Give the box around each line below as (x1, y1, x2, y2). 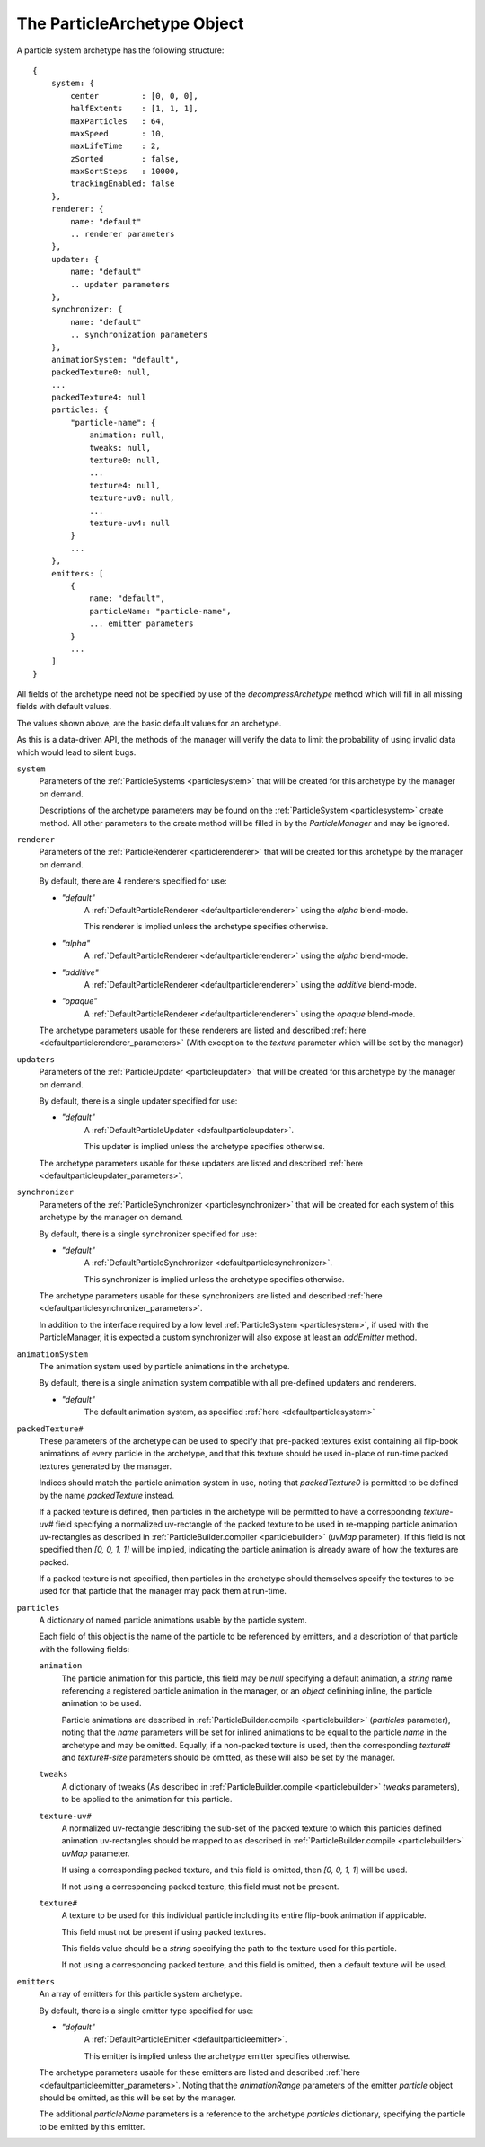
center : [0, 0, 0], (70, 91, 199, 101)
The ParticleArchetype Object (16, 13, 244, 33)
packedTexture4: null (50, 392, 147, 403)
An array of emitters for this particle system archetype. (39, 1989, 242, 2000)
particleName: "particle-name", (89, 606, 233, 616)
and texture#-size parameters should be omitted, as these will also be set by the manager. (61, 1752, 395, 1763)
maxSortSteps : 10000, (70, 166, 180, 177)
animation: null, (89, 430, 166, 440)
